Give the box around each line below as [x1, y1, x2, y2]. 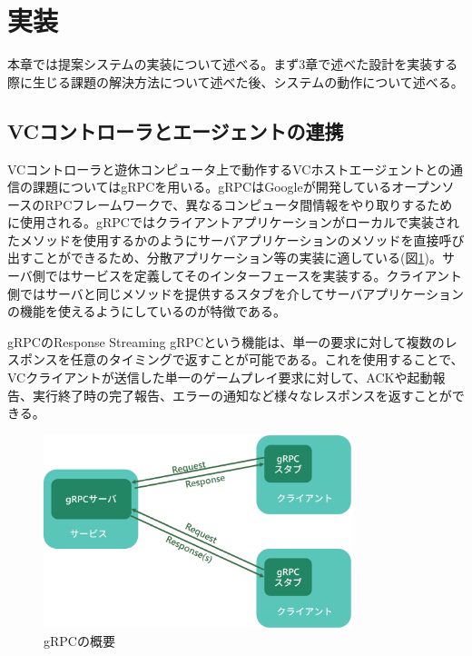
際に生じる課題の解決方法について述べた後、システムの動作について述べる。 [7, 72, 464, 91]
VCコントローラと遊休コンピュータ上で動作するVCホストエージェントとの [7, 159, 451, 178]
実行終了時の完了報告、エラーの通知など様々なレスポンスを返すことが [32, 385, 452, 404]
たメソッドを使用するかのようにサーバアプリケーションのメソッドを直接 [7, 230, 439, 249]
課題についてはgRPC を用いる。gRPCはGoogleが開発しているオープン [32, 177, 442, 196]
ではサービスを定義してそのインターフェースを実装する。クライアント [44, 266, 462, 285]
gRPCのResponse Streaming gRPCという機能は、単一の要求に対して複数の [7, 332, 445, 351]
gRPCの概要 [44, 631, 115, 650]
